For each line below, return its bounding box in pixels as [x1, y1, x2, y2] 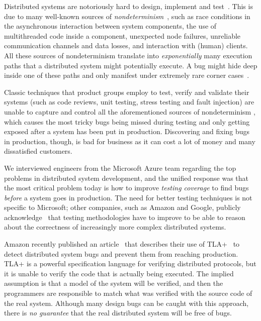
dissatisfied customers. [4, 146, 72, 156]
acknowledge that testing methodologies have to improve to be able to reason [4, 211, 245, 222]
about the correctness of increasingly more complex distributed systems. [4, 222, 226, 232]
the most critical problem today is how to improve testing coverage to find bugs [4, 182, 249, 193]
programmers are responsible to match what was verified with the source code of [4, 288, 252, 298]
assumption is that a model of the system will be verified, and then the [4, 278, 223, 288]
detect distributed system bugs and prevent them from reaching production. [4, 248, 238, 259]
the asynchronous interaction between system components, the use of [4, 21, 217, 31]
